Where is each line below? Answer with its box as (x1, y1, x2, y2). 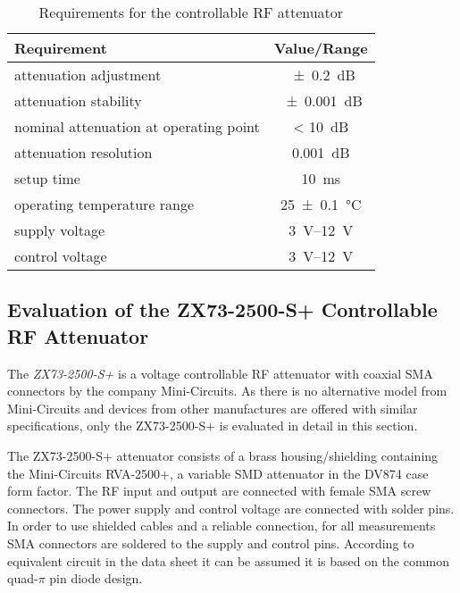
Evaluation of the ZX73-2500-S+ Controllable (7, 296, 438, 323)
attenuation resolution (14, 142, 153, 163)
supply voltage (14, 220, 105, 240)
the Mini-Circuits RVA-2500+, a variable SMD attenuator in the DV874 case (7, 464, 429, 482)
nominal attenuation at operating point (14, 116, 260, 137)
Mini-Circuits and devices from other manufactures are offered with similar (7, 398, 418, 417)
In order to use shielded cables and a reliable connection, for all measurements (7, 516, 436, 535)
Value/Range (273, 38, 368, 58)
